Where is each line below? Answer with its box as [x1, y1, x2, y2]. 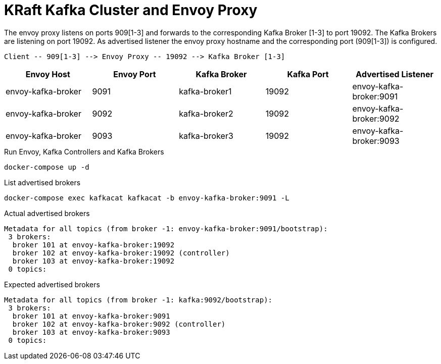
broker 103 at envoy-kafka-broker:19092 [12, 256, 175, 265]
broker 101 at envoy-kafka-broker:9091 [12, 311, 170, 320]
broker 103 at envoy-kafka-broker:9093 [12, 328, 170, 336]
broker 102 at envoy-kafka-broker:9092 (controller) [12, 320, 226, 328]
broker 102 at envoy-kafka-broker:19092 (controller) [12, 248, 230, 257]
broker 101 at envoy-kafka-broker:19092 [12, 240, 175, 249]
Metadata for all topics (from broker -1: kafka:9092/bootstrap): [4, 295, 273, 304]
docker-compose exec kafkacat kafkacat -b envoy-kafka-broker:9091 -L [4, 193, 289, 202]
